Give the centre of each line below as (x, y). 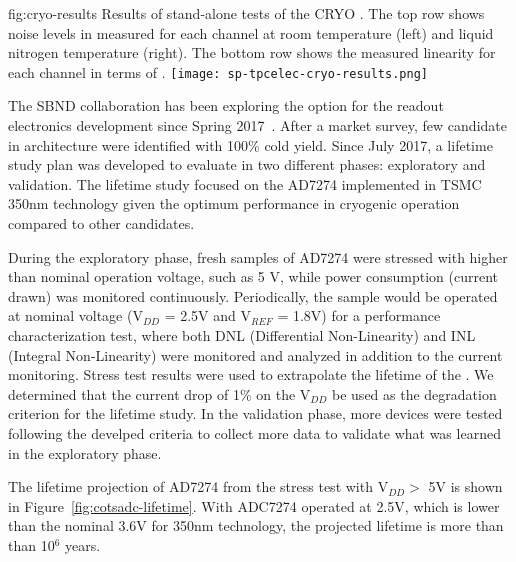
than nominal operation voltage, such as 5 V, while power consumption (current (253, 276)
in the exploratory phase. (85, 452)
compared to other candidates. (101, 223)
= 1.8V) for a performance (359, 315)
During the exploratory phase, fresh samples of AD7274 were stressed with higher (258, 256)
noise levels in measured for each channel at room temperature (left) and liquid (251, 32)
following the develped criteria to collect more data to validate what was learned (254, 432)
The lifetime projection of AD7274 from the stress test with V (198, 486)
